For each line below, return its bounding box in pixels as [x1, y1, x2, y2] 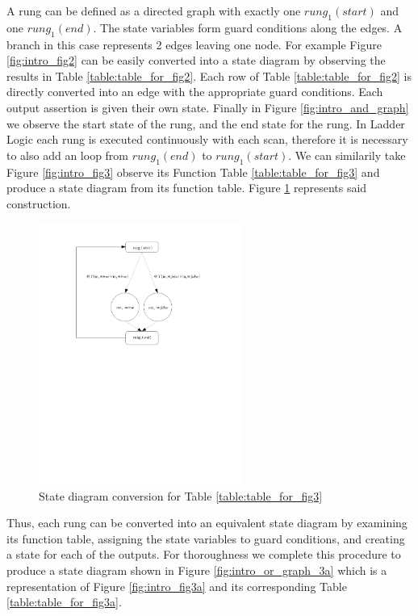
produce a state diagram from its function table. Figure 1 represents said [6, 179, 367, 196]
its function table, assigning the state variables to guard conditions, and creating [6, 530, 405, 547]
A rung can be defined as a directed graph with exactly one [6, 2, 301, 19]
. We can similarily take [288, 146, 406, 163]
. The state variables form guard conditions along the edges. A [93, 19, 403, 36]
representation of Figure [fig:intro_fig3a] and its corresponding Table [6, 577, 347, 594]
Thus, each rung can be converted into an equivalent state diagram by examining [6, 514, 408, 531]
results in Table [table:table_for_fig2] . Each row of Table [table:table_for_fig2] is [6, 67, 412, 84]
